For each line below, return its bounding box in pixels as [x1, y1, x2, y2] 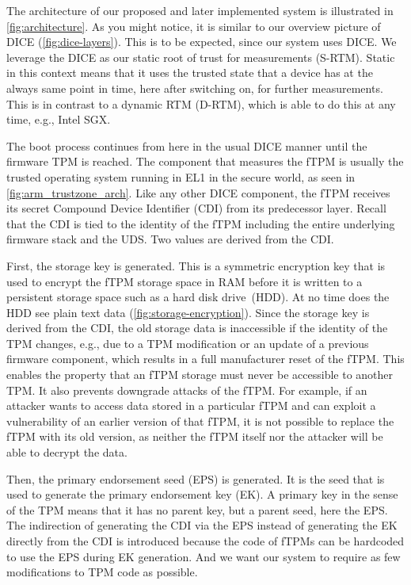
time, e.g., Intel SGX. [6, 111, 111, 128]
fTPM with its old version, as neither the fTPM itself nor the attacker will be [6, 428, 383, 445]
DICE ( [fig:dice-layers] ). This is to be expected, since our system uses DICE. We [6, 33, 397, 50]
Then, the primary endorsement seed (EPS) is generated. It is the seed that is [6, 470, 385, 487]
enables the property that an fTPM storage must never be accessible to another [6, 366, 394, 383]
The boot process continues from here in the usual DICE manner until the [6, 137, 367, 154]
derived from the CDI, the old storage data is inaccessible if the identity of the [6, 319, 388, 336]
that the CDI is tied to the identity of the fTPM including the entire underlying [6, 215, 395, 231]
